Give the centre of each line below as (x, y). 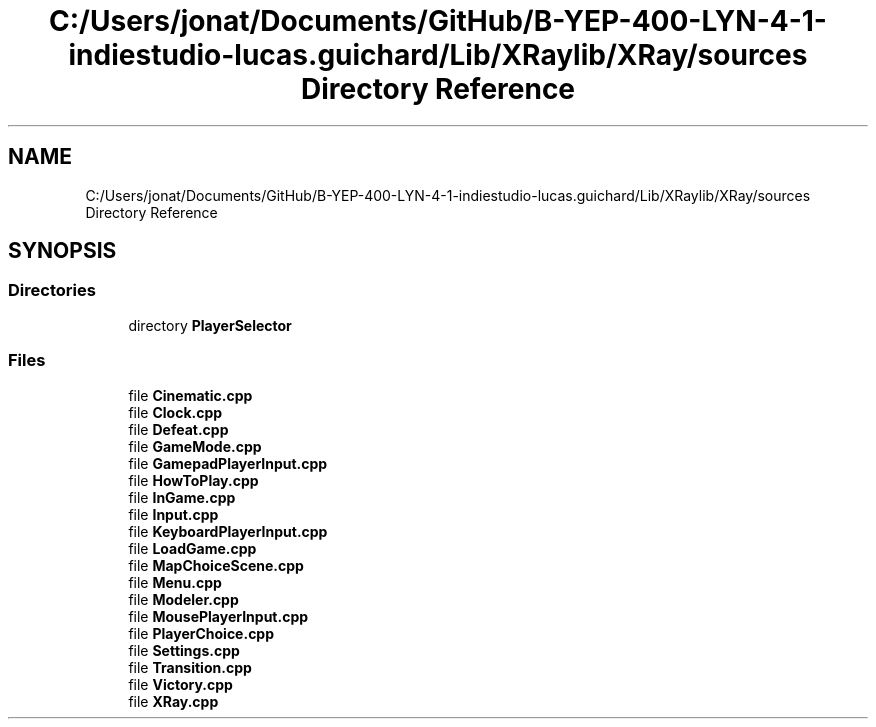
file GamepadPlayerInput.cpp (228, 463)
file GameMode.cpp (195, 446)
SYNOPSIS (62, 251)
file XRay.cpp (173, 701)
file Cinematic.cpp (190, 395)
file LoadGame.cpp (192, 548)
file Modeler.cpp (183, 599)
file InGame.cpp (182, 497)
